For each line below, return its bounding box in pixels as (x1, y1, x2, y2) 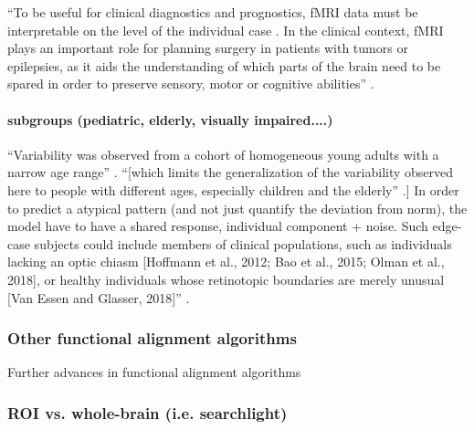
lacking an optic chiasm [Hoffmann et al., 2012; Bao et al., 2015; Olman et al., (7, 252, 445, 271)
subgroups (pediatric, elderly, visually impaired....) (7, 110, 333, 129)
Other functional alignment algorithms (7, 327, 297, 350)
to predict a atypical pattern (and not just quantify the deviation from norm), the (7, 198, 468, 217)
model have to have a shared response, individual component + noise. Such (7, 216, 428, 236)
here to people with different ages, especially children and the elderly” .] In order (7, 180, 459, 199)
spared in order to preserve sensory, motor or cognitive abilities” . (7, 74, 374, 93)
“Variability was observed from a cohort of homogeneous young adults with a (7, 144, 439, 163)
